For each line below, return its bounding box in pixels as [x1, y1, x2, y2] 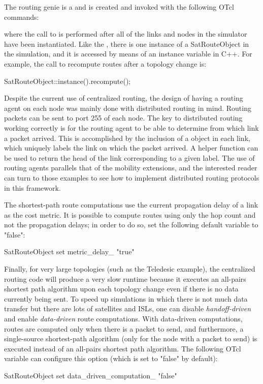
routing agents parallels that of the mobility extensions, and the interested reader [4, 162, 257, 173]
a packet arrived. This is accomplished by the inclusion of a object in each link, [4, 132, 250, 143]
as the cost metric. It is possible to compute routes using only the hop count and [4, 209, 256, 220]
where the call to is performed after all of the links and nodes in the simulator [4, 28, 247, 39]
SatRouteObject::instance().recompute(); [4, 75, 131, 86]
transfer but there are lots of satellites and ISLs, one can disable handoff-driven [4, 303, 251, 314]
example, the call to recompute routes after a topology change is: [4, 58, 207, 69]
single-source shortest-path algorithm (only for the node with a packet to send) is [4, 333, 257, 344]
